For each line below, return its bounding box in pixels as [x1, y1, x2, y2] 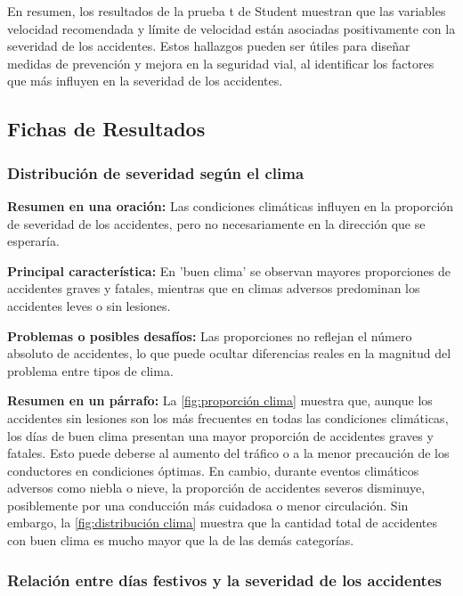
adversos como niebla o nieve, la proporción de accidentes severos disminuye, [7, 478, 426, 497]
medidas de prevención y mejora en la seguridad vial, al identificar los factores [7, 53, 435, 72]
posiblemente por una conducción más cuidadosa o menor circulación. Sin [7, 495, 409, 514]
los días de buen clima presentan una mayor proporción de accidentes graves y [7, 426, 434, 445]
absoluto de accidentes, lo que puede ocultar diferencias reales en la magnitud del [7, 344, 451, 363]
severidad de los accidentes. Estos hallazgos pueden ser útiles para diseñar [7, 37, 410, 55]
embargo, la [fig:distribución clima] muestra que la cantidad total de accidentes [7, 513, 437, 532]
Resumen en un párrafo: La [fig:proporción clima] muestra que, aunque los [7, 391, 433, 410]
